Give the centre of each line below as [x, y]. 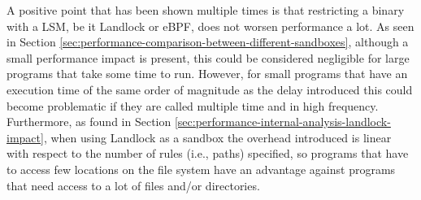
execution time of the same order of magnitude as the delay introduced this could [210, 89]
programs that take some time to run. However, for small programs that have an [207, 74]
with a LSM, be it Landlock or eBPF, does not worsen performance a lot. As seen [210, 26]
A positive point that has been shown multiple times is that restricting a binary [206, 10]
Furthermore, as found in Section [89, 122]
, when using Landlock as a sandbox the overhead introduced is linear [217, 137]
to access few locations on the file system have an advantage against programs [201, 169]
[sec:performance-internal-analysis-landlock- [282, 122]
